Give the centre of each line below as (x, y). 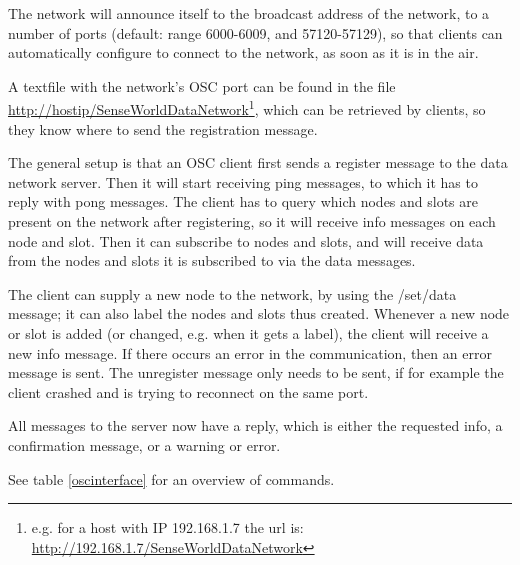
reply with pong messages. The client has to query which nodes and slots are (243, 201)
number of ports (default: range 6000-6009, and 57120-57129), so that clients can (255, 32)
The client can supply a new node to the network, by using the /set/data (232, 293)
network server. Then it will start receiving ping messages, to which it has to (243, 181)
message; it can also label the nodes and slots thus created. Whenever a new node (259, 313)
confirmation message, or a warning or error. (144, 444)
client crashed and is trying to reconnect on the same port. (188, 391)
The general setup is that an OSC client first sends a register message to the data (258, 162)
